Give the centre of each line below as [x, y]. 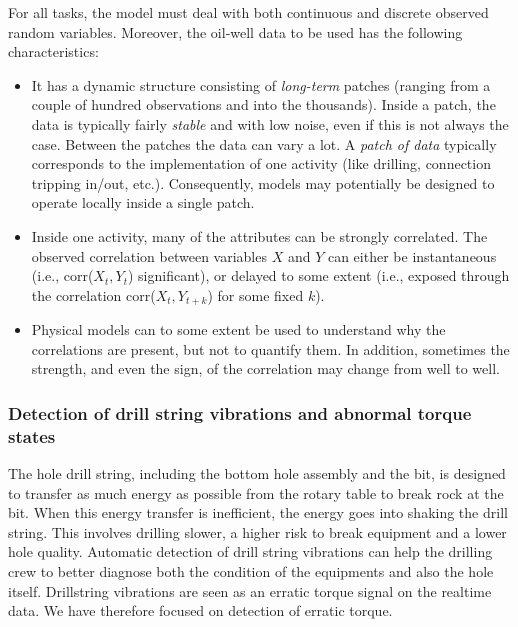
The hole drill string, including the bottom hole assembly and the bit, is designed [257, 473]
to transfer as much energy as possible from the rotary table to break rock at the [256, 492]
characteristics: [53, 51]
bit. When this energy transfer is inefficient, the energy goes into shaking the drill [258, 512]
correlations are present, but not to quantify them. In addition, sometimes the [270, 348]
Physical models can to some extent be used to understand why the [238, 329]
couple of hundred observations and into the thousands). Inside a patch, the [263, 104]
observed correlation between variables [149, 255]
